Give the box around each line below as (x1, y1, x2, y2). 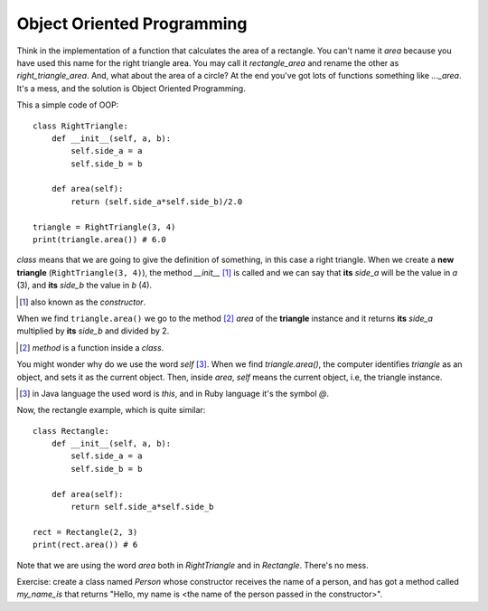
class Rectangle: (33, 426, 109, 436)
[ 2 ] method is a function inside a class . (19, 342, 164, 352)
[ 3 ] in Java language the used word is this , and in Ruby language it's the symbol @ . (19, 388, 330, 399)
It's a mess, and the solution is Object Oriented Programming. (16, 82, 246, 94)
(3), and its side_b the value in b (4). (16, 280, 153, 291)
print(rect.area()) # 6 (33, 540, 138, 550)
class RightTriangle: (33, 120, 128, 131)
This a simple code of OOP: (16, 99, 119, 110)
